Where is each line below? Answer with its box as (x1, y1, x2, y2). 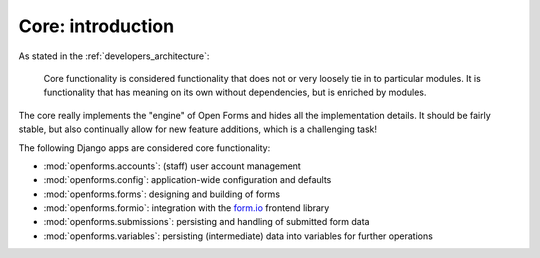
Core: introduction (18, 15, 175, 37)
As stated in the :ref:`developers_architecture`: (18, 50, 210, 62)
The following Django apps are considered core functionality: (18, 141, 271, 154)
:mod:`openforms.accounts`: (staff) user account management (43, 160, 302, 172)
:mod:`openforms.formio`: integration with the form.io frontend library (43, 202, 330, 214)
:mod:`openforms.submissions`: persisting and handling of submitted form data (43, 216, 370, 228)
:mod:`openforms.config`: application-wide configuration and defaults (43, 174, 332, 186)
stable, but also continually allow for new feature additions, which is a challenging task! (18, 123, 378, 135)
